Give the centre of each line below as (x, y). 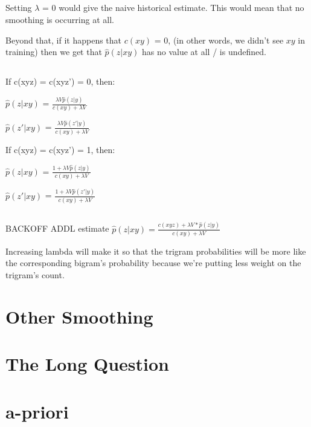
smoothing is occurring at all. (60, 19)
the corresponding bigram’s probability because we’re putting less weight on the (153, 263)
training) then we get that (54, 52)
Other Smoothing (79, 316)
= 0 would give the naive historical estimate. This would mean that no (173, 8)
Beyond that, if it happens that (64, 40)
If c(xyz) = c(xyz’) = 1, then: (60, 149)
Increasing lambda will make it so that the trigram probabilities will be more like (156, 251)
